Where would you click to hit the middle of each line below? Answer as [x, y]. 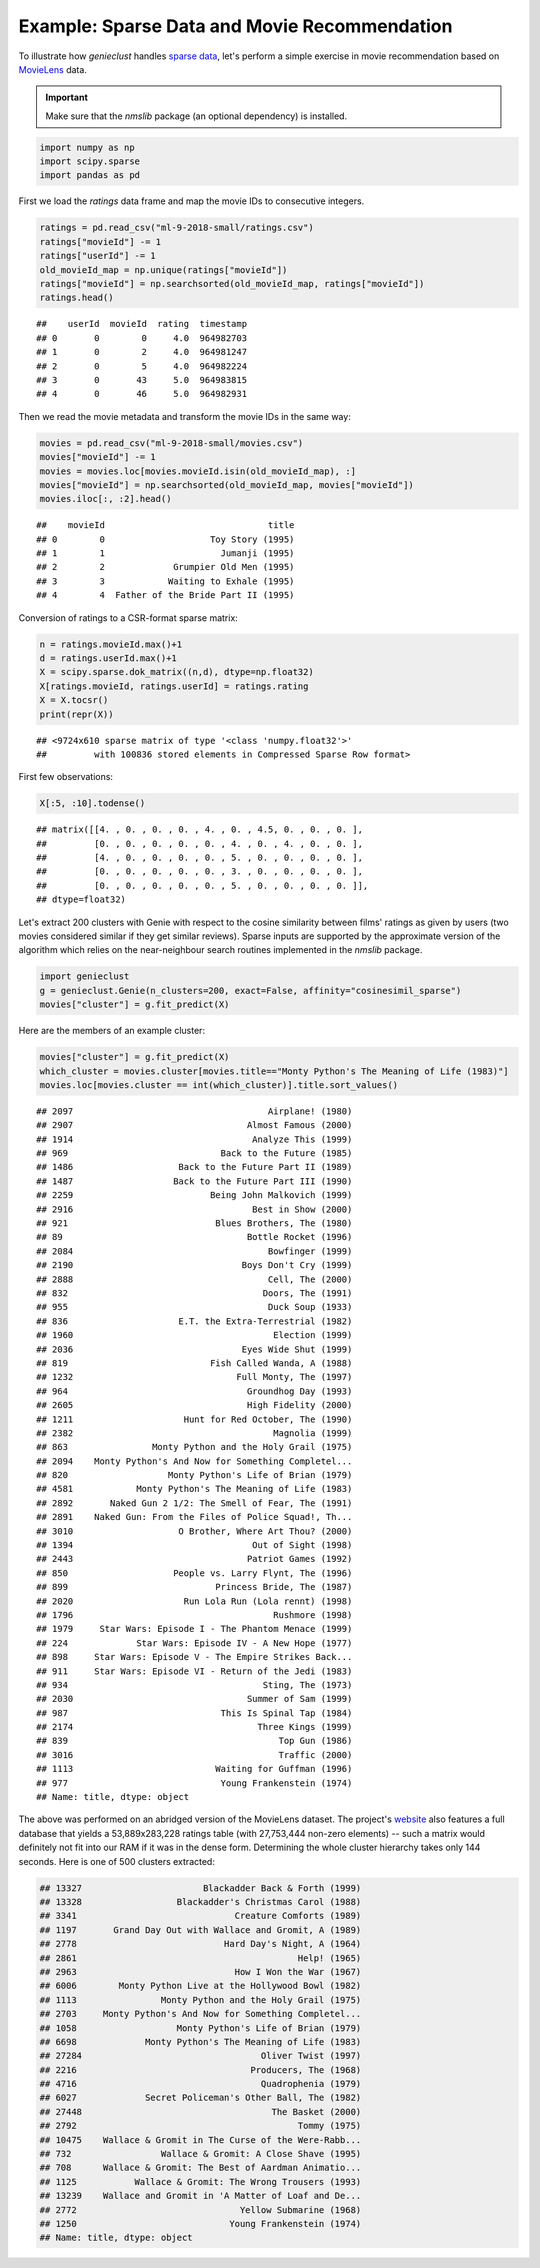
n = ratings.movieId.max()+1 [111, 644]
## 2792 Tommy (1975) [200, 2126]
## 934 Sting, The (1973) [194, 1684]
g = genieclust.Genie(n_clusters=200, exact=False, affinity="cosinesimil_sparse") [250, 990]
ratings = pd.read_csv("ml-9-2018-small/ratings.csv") [176, 228]
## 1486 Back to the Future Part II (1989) [194, 1167]
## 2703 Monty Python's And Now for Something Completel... [200, 2014]
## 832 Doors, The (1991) [194, 1293]
